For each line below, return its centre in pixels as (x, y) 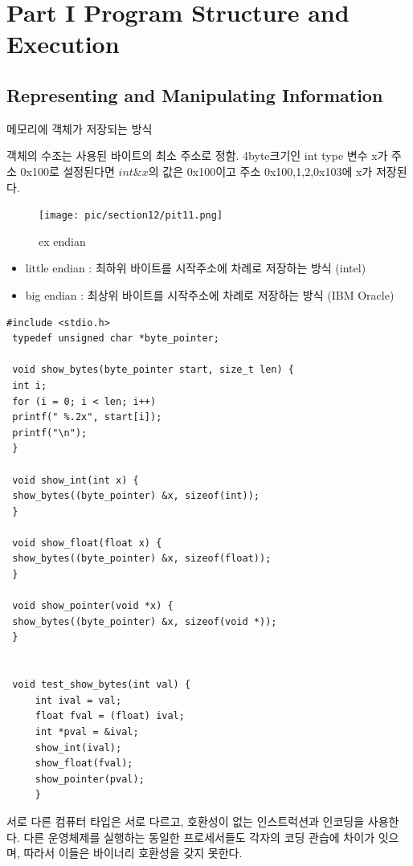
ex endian (62, 241)
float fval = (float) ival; (110, 716)
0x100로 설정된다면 (67, 171)
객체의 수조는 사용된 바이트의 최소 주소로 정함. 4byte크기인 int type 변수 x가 (197, 155)
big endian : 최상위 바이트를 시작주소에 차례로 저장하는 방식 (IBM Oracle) (210, 294)
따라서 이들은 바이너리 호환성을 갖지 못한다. (133, 853)
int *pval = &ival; (87, 732)
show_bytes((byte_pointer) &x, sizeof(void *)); (145, 621)
